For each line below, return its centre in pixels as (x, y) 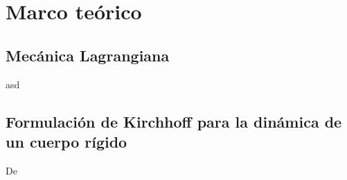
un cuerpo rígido (66, 141)
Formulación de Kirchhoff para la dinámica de (174, 121)
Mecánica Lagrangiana (88, 55)
